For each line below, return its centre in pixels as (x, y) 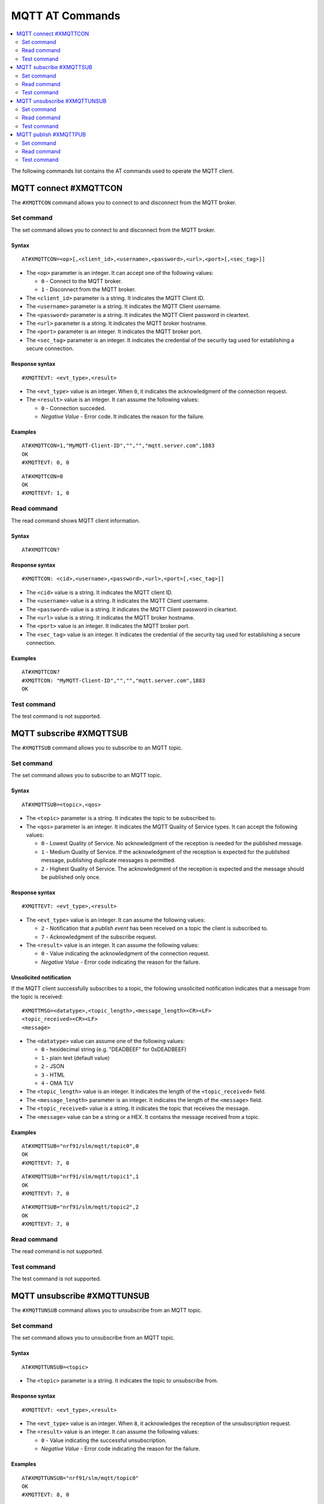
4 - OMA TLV (57, 1083)
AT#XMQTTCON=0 (42, 476)
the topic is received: (37, 997)
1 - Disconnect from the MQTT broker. (88, 289)
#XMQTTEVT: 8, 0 (46, 1495)
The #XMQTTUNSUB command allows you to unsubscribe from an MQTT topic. (106, 1310)
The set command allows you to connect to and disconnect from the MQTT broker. (113, 230)
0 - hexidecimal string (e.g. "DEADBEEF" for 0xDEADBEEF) (114, 1049)
